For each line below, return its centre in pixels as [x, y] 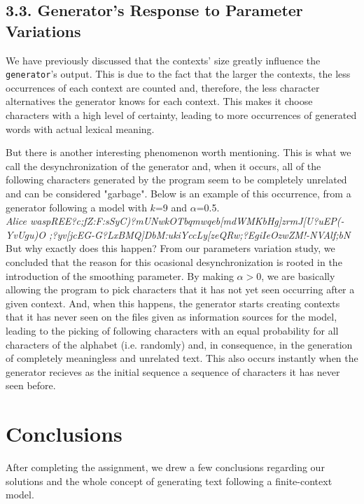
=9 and [171, 207]
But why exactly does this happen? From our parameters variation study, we [170, 248]
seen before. [31, 385]
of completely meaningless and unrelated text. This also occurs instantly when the [182, 358]
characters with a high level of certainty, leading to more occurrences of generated [181, 115]
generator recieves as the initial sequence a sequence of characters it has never [173, 371]
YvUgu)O [26, 234]
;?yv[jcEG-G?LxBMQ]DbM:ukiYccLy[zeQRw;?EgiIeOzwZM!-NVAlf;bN [199, 234]
